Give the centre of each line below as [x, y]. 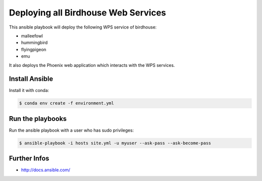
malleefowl [32, 36]
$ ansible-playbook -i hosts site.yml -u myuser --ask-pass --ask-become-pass [115, 143]
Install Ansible [31, 79]
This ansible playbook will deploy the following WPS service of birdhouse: [83, 27]
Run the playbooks [38, 119]
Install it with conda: [29, 90]
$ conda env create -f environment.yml [66, 103]
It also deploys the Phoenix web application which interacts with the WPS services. [92, 65]
